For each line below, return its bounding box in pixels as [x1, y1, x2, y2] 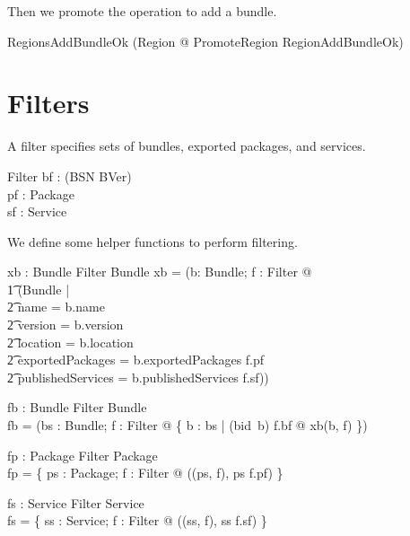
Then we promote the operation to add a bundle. [7, 2, 277, 20]
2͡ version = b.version [7, 315, 124, 334]
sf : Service [7, 202, 67, 221]
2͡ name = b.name [7, 297, 105, 316]
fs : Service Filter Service [7, 493, 144, 512]
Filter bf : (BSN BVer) [7, 166, 132, 185]
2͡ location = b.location [7, 332, 134, 351]
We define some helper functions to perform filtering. [7, 232, 298, 250]
